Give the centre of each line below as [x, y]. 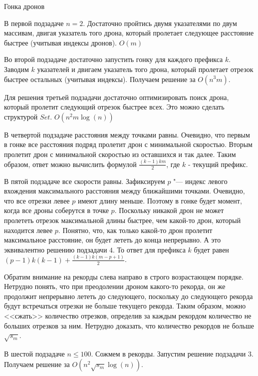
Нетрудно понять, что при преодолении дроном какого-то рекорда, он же [115, 286]
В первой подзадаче [34, 23]
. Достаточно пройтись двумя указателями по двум [160, 23]
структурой [21, 116]
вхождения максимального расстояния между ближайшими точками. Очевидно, [125, 191]
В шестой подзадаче [34, 353]
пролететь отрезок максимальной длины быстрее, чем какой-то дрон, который [123, 220]
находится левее [28, 230]
